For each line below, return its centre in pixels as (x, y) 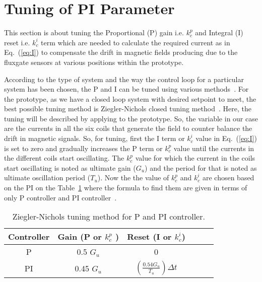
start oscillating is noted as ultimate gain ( (70, 167)
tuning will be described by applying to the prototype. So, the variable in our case (131, 118)
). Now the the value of (133, 178)
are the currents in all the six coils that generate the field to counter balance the (128, 128)
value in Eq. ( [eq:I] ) (226, 138)
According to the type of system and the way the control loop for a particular (124, 79)
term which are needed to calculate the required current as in (136, 42)
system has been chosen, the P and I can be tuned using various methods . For (126, 89)
